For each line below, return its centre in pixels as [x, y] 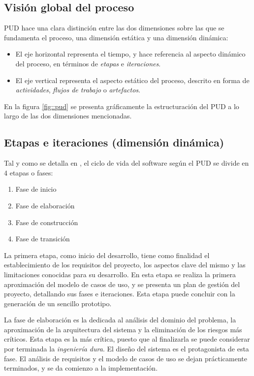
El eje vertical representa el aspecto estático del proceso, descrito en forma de [132, 80]
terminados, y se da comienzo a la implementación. [81, 368]
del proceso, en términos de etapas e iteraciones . [88, 63]
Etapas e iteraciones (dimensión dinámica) [114, 142]
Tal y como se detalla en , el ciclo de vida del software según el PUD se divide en [127, 163]
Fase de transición [43, 239]
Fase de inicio [36, 189]
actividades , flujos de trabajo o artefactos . [78, 90]
